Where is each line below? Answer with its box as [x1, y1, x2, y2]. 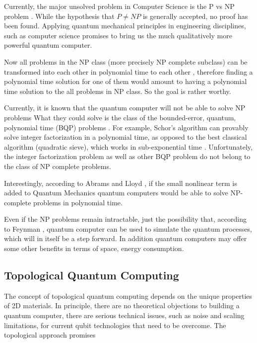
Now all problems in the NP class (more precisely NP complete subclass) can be [4, 56, 248, 67]
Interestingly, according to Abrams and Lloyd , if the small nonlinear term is [4, 177, 237, 188]
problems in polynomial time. [33, 197, 123, 207]
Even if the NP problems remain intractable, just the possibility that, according [4, 214, 247, 224]
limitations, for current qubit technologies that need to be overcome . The [4, 320, 226, 330]
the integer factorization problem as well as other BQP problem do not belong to [4, 151, 251, 162]
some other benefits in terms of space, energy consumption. [4, 243, 184, 254]
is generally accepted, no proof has [142, 10, 248, 21]
